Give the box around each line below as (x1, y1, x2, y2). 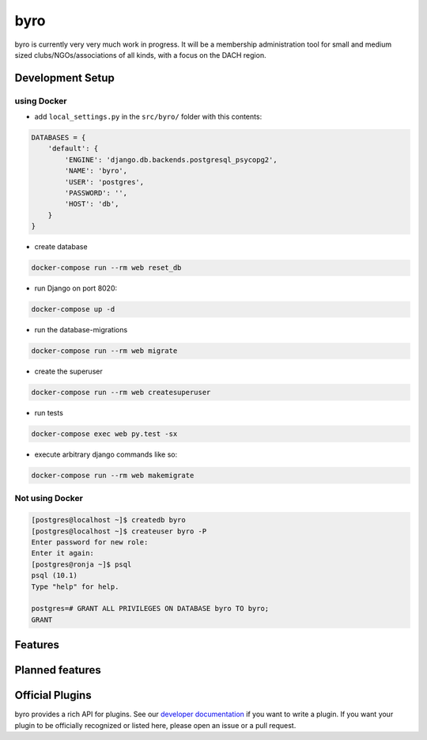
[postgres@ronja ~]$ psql (31, 560, 132, 569)
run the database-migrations (34, 325, 128, 335)
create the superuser (34, 366, 103, 376)
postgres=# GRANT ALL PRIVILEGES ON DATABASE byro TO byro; (31, 604, 270, 613)
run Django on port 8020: (34, 283, 118, 293)
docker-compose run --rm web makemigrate (31, 471, 195, 480)
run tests (34, 408, 63, 418)
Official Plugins (14, 689, 92, 702)
